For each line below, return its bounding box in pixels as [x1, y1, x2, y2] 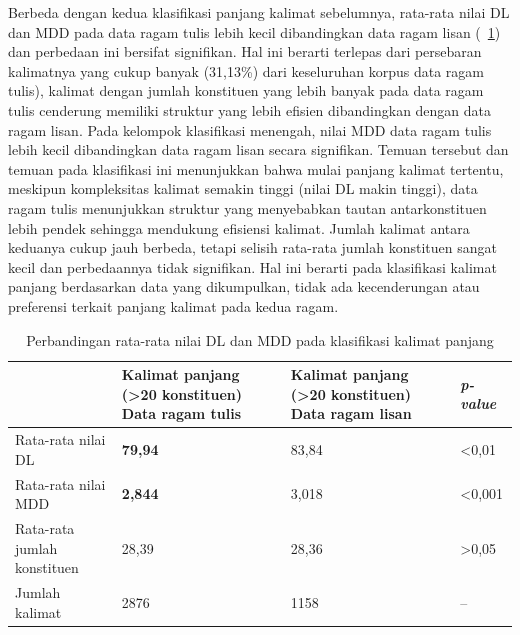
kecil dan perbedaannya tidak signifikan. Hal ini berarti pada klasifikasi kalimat [8, 256, 497, 277]
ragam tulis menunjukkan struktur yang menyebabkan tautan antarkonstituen [8, 197, 487, 218]
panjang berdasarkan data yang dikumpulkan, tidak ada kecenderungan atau [8, 276, 480, 297]
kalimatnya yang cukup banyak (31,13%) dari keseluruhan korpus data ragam [8, 60, 484, 81]
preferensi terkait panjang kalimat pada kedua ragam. [8, 295, 339, 316]
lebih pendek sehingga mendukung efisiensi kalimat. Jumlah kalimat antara [8, 217, 470, 238]
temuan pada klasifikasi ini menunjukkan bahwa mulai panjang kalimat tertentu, [8, 158, 504, 179]
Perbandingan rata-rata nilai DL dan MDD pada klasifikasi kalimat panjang [26, 329, 494, 350]
